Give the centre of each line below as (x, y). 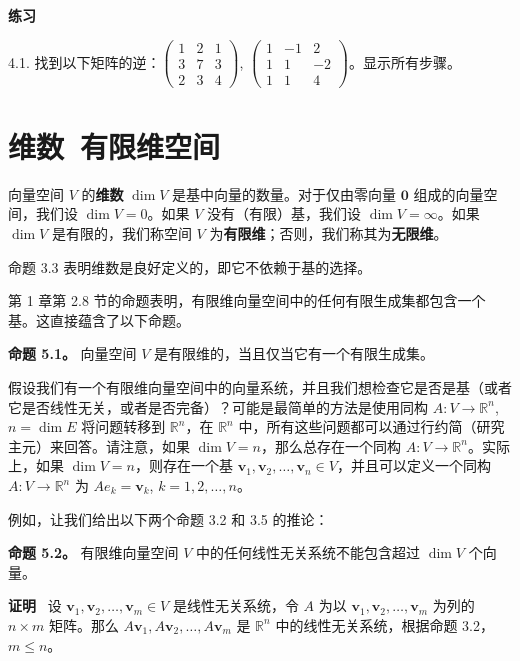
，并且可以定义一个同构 (413, 465)
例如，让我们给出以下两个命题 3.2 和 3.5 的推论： (168, 518)
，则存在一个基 (184, 465)
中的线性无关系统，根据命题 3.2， (384, 624)
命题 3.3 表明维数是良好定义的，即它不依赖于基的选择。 (190, 266)
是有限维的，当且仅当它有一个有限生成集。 (294, 353)
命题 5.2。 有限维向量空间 (93, 552)
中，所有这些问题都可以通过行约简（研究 (371, 426)
